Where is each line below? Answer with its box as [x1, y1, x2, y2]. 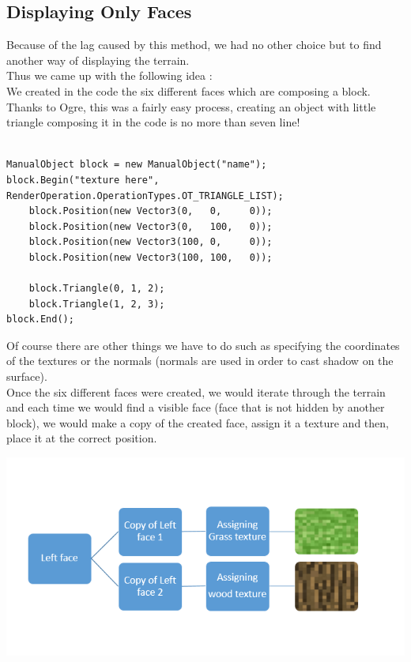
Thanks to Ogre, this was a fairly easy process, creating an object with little [6, 98, 376, 115]
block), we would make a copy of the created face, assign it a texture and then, [6, 414, 389, 431]
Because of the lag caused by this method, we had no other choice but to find [6, 36, 382, 53]
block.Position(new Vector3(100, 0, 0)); [28, 236, 273, 248]
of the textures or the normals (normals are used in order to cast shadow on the [6, 352, 394, 369]
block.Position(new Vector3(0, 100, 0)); [28, 220, 273, 232]
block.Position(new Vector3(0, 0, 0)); [28, 205, 273, 217]
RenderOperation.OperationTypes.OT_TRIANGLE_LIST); [6, 190, 284, 201]
